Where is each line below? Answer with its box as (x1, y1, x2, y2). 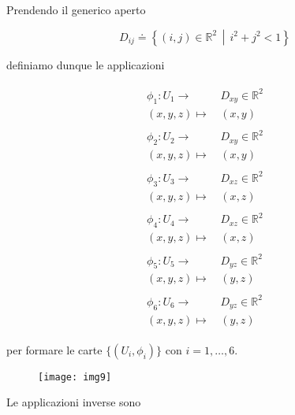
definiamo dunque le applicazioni (6, 56, 165, 72)
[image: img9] (38, 371, 112, 383)
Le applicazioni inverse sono (6, 394, 141, 410)
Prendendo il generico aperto (6, 2, 146, 17)
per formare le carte (6, 341, 103, 358)
